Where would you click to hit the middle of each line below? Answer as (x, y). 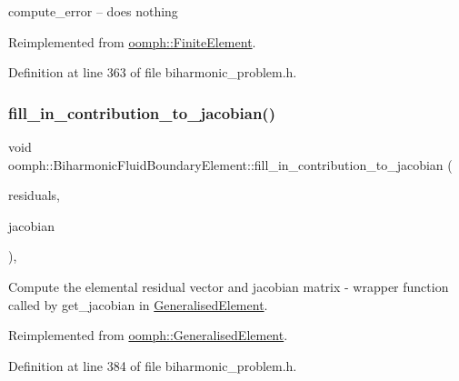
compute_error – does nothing (93, 11)
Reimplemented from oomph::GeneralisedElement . (148, 335)
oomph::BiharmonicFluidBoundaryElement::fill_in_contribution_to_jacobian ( (230, 164)
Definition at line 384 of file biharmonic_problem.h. (153, 365)
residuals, (34, 195)
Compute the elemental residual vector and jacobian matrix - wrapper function (229, 286)
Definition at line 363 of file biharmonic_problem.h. (153, 72)
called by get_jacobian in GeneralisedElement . (138, 304)
